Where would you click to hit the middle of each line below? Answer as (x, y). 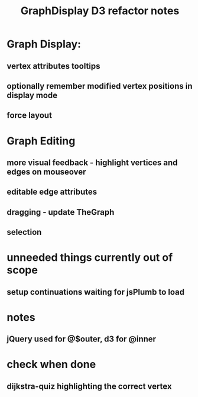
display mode (32, 95)
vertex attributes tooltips (53, 66)
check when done (51, 364)
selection (24, 232)
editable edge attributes (52, 192)
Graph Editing (41, 141)
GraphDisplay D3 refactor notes (100, 11)
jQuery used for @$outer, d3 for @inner (81, 339)
